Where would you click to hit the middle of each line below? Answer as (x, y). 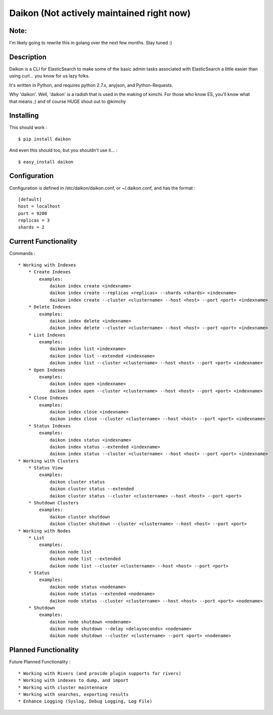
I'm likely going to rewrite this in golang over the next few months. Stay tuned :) (91, 43)
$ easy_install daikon (46, 162)
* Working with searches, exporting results (74, 694)
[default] (30, 199)
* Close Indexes (48, 398)
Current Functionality (43, 242)
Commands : (22, 253)
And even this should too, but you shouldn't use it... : (63, 150)
